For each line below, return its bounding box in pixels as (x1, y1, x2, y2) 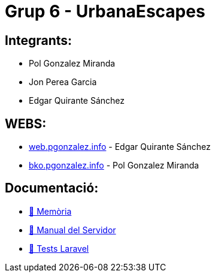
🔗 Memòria (29, 206, 72, 216)
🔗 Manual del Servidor (29, 224, 116, 235)
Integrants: (5, 32, 72, 48)
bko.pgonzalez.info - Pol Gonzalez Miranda (29, 160, 199, 171)
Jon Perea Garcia (29, 77, 97, 88)
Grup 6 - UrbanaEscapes (5, 1, 205, 22)
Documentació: (5, 180, 99, 196)
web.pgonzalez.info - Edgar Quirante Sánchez (29, 141, 211, 152)
